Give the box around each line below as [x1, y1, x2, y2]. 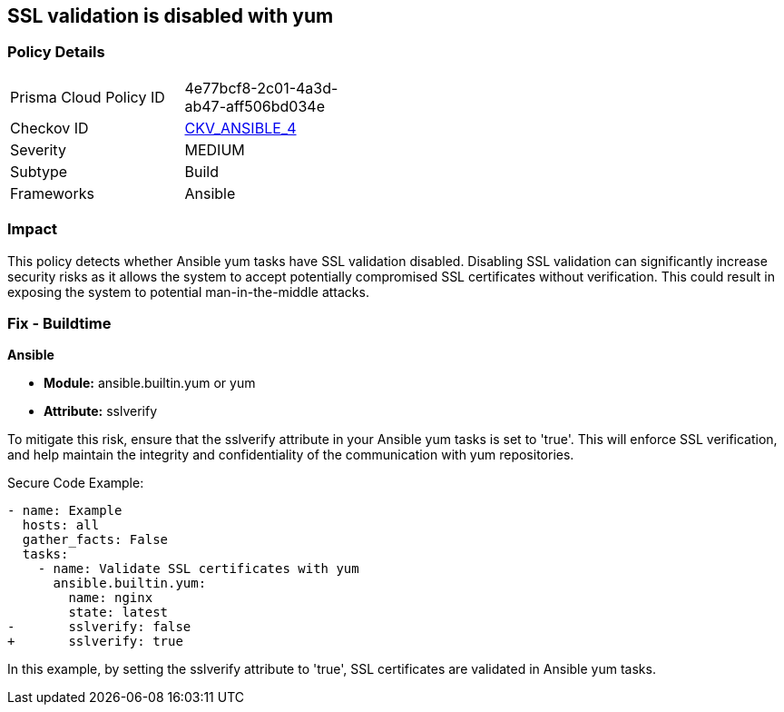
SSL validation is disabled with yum [7, 5, 334, 27]
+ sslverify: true [7, 634, 183, 649]
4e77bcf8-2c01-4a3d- [184, 78, 338, 97]
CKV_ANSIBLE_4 [184, 118, 297, 137]
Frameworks [10, 183, 94, 203]
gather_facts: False [22, 532, 169, 548]
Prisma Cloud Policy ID [10, 87, 165, 106]
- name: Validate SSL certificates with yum [37, 561, 359, 577]
